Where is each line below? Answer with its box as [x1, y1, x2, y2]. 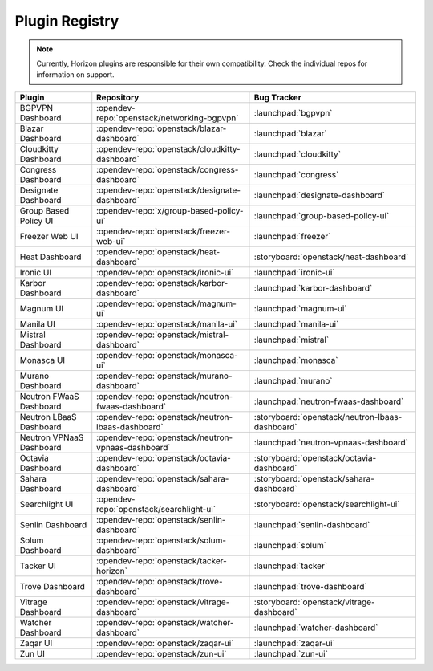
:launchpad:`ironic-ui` [253, 266, 336, 278]
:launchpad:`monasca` [253, 354, 338, 365]
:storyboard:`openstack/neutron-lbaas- [253, 411, 403, 422]
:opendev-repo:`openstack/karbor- [96, 277, 229, 288]
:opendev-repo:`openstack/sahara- [96, 473, 229, 484]
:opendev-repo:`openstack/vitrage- [96, 596, 230, 608]
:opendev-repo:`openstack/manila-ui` [96, 318, 238, 329]
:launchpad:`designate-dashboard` [253, 189, 385, 201]
